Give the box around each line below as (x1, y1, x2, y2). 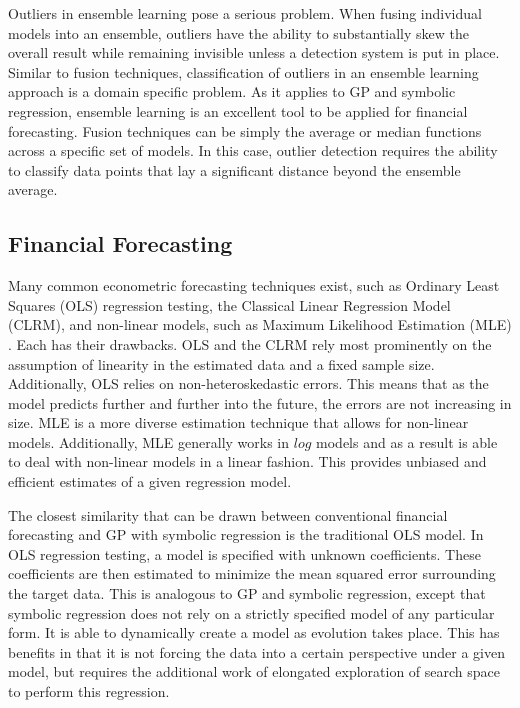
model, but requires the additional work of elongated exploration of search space (8, 661, 500, 682)
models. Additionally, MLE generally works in (8, 431, 290, 452)
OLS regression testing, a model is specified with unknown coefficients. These (8, 543, 481, 564)
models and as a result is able (316, 431, 498, 452)
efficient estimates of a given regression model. (8, 471, 292, 492)
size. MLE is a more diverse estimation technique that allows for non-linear (8, 412, 469, 433)
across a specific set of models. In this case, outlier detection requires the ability (8, 140, 498, 161)
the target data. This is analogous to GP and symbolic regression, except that (8, 583, 486, 604)
